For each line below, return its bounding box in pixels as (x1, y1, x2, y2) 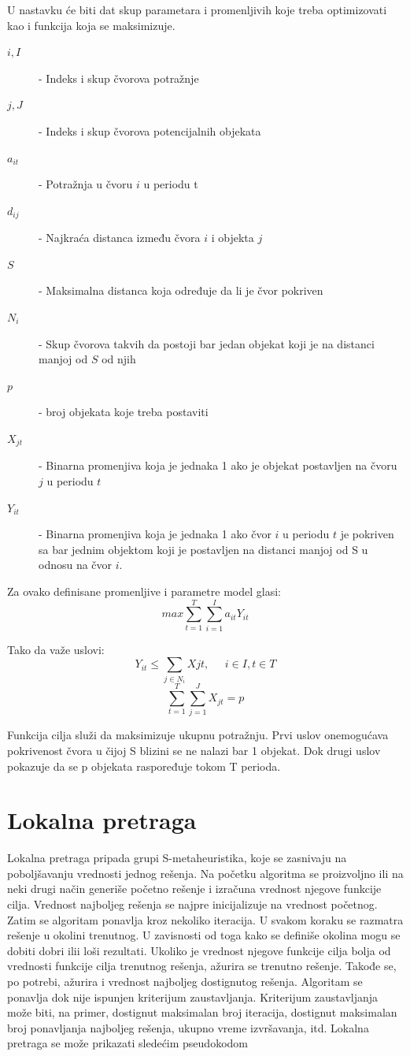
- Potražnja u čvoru (39, 176, 133, 192)
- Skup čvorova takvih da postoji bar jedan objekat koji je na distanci (39, 335, 375, 351)
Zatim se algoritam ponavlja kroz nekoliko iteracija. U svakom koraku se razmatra (7, 911, 404, 928)
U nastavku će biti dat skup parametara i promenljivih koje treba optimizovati (7, 2, 387, 17)
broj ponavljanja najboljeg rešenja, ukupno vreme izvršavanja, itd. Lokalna (7, 1019, 369, 1036)
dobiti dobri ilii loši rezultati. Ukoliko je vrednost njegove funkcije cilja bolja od (7, 942, 391, 958)
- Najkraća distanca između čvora (39, 229, 201, 246)
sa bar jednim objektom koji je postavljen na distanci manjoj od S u (39, 541, 368, 557)
